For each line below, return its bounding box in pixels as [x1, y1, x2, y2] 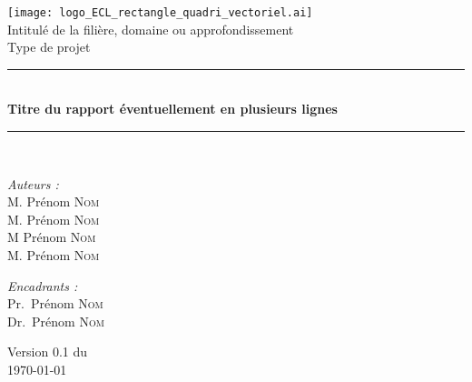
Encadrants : [7, 276, 78, 295]
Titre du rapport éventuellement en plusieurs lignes [7, 99, 338, 118]
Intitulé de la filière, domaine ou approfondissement [7, 19, 294, 38]
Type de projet [7, 37, 91, 56]
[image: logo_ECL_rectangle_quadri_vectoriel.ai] [7, 6, 313, 19]
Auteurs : [7, 174, 59, 193]
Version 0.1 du [7, 342, 88, 361]
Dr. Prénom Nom [7, 311, 104, 330]
